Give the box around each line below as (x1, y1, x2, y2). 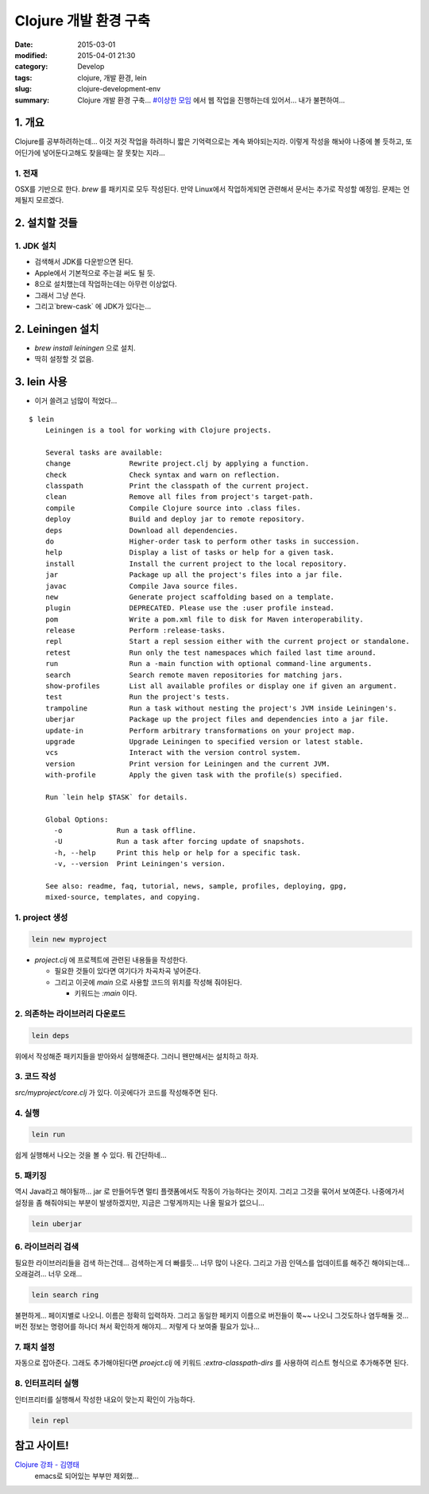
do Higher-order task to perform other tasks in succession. (44, 536, 360, 546)
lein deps (31, 1031, 70, 1040)
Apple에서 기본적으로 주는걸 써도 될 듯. (34, 268, 156, 277)
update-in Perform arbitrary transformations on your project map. (44, 726, 356, 735)
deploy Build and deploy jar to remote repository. (44, 515, 306, 524)
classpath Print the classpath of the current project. (44, 481, 310, 490)
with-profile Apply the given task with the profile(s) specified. (44, 771, 343, 780)
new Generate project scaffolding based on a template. (44, 592, 335, 602)
